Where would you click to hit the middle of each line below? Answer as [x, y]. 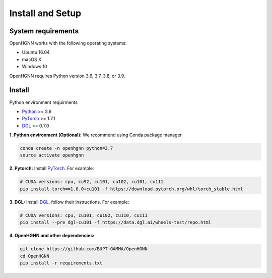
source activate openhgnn [52, 155]
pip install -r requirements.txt [61, 263]
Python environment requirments [44, 102]
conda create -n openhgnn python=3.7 [66, 148]
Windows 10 [35, 67]
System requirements [44, 31]
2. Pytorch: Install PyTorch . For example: [52, 169]
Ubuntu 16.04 [36, 52]
